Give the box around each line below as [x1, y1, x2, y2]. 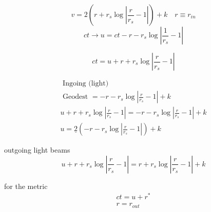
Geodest [63, 93, 88, 101]
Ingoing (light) [63, 80, 109, 88]
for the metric [4, 180, 48, 191]
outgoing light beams [4, 144, 70, 155]
